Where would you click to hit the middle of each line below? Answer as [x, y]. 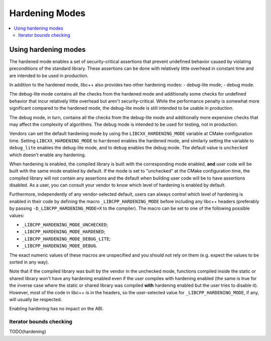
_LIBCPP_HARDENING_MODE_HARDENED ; [63, 232]
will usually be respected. [36, 299]
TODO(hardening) [28, 331]
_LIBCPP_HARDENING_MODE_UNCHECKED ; [65, 225]
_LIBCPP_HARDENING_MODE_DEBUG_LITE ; [66, 238]
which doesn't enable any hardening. [48, 155]
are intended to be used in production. [49, 75]
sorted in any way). [29, 262]
